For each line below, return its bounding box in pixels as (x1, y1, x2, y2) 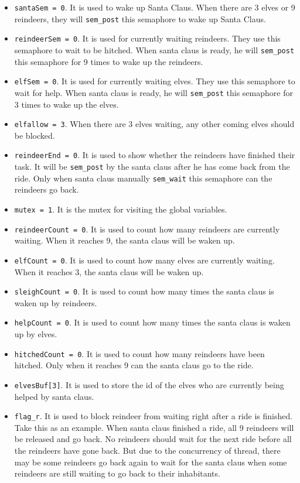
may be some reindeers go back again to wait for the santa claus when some (14, 455, 287, 468)
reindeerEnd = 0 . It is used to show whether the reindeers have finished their (14, 149, 295, 161)
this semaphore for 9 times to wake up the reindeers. (14, 55, 203, 67)
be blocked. (14, 129, 55, 141)
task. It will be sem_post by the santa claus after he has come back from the (14, 160, 290, 173)
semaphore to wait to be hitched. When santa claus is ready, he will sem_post (14, 43, 295, 56)
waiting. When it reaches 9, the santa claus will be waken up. (14, 234, 235, 246)
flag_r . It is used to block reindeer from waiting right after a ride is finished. (14, 410, 293, 422)
